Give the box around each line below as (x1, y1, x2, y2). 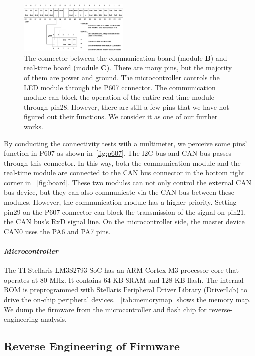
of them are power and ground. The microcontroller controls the (24, 72, 220, 82)
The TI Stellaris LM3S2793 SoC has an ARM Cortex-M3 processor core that (4, 265, 239, 275)
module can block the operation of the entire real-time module (24, 92, 215, 102)
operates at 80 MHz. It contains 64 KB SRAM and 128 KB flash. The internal (4, 274, 244, 285)
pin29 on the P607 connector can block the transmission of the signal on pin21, (4, 206, 246, 217)
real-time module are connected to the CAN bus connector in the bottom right (4, 167, 245, 178)
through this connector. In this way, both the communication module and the (4, 157, 241, 168)
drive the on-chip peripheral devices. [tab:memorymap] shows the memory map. (4, 294, 251, 305)
